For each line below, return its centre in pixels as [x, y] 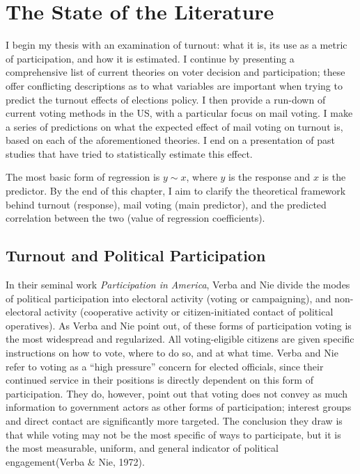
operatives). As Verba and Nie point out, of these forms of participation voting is [179, 325]
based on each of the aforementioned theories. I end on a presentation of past [170, 140]
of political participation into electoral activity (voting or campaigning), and [169, 298]
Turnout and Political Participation [136, 255]
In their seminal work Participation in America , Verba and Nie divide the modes [178, 285]
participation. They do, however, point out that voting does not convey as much [177, 393]
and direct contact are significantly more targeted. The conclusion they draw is [174, 420]
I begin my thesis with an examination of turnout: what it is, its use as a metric [177, 45]
